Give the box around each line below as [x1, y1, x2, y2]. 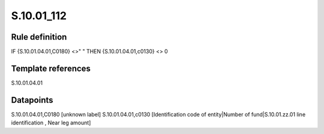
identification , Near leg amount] [11, 119, 91, 126]
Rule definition [11, 32, 67, 42]
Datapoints [11, 95, 53, 105]
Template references [11, 63, 91, 73]
